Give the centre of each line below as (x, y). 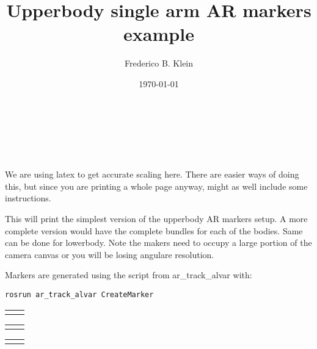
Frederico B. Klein (159, 63)
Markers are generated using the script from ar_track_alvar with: (129, 275)
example (159, 34)
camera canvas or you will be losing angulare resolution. (110, 254)
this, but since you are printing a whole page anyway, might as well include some (156, 186)
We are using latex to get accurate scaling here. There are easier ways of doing (152, 174)
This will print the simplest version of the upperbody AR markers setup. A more (156, 219)
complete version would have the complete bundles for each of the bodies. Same (154, 230)
